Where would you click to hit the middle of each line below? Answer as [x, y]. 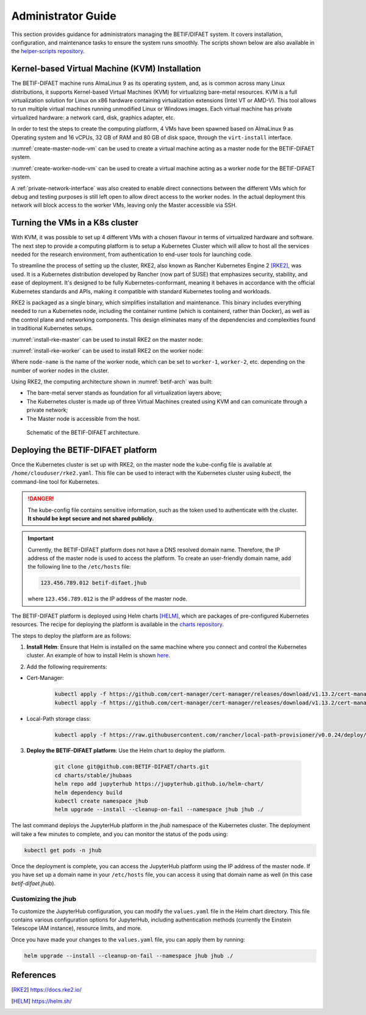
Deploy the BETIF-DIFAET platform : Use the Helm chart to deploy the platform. [126, 751]
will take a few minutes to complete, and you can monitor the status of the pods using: [120, 834]
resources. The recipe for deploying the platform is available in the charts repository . [117, 624]
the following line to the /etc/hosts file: [79, 567]
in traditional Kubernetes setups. [52, 328]
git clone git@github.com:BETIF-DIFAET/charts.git [132, 767]
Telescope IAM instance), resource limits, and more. [77, 928]
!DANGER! [41, 499]
